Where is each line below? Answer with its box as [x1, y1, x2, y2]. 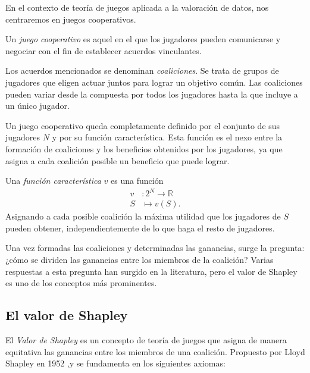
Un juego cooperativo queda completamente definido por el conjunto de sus [5, 119, 280, 131]
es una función [111, 174, 164, 187]
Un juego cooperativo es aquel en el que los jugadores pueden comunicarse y [5, 33, 281, 45]
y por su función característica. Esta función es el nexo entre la [52, 131, 283, 143]
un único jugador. [5, 99, 70, 112]
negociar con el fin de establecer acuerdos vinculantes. [5, 44, 202, 57]
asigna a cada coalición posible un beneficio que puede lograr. [5, 154, 230, 167]
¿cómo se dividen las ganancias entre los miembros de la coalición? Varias [5, 253, 274, 266]
